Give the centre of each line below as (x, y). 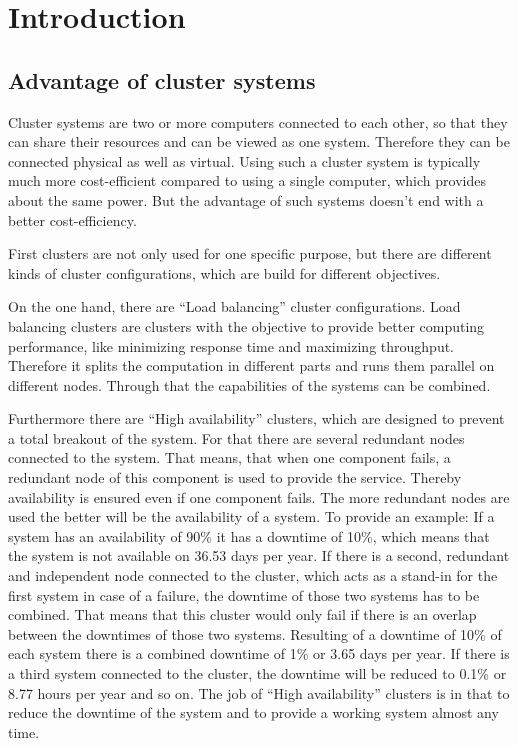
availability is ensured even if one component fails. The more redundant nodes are (259, 496)
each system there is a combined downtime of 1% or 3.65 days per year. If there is (259, 653)
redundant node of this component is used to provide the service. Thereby (235, 477)
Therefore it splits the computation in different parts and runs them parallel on (251, 365)
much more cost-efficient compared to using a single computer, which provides (247, 180)
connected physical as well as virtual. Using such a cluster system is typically (244, 160)
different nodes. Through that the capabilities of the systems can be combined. (249, 384)
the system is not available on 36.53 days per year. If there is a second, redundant (259, 555)
